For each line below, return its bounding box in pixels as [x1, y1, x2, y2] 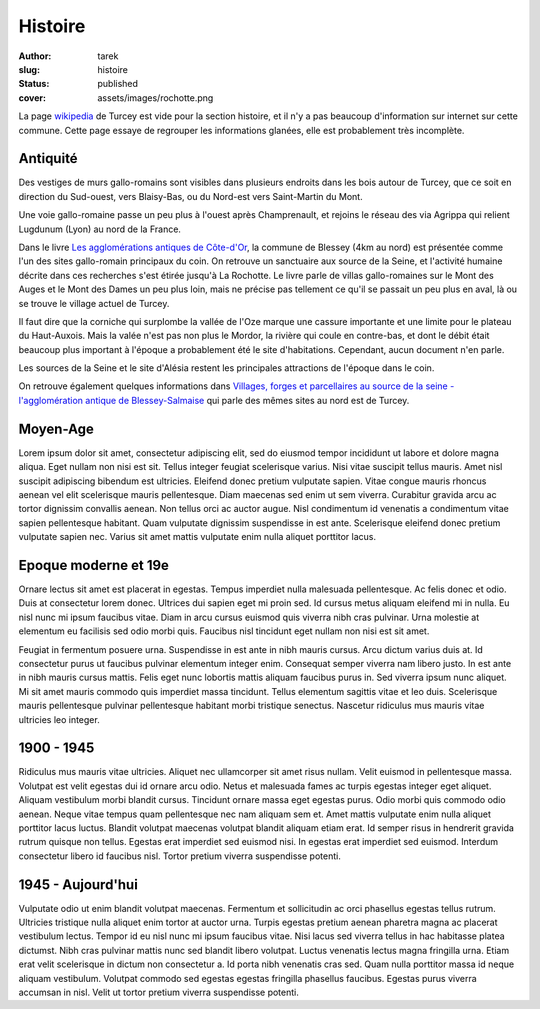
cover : [18, 91, 47, 104]
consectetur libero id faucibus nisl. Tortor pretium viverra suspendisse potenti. [18, 850, 342, 862]
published [97, 78, 139, 90]
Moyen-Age [18, 420, 95, 437]
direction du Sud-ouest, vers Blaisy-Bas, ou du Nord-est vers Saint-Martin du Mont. [18, 190, 364, 202]
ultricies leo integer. [18, 713, 100, 725]
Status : [18, 78, 50, 90]
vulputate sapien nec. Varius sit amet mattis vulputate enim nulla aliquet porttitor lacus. [18, 531, 377, 543]
